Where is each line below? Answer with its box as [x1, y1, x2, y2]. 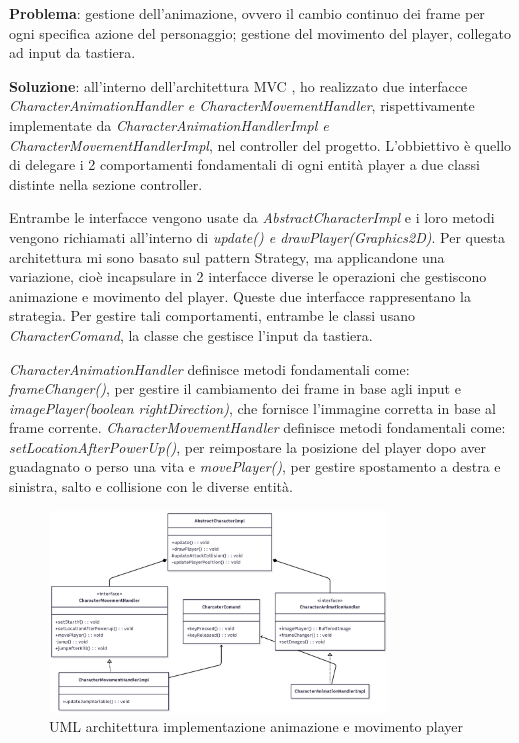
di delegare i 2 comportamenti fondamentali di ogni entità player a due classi [9, 154, 480, 175]
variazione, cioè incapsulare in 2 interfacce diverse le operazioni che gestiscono [9, 266, 487, 287]
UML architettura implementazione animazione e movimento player [49, 716, 464, 737]
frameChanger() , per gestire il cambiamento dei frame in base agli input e [9, 378, 461, 399]
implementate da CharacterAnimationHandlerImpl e [9, 114, 329, 135]
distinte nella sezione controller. [9, 173, 203, 194]
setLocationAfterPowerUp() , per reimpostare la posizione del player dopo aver [9, 436, 487, 457]
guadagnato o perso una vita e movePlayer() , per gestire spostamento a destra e [9, 456, 501, 477]
